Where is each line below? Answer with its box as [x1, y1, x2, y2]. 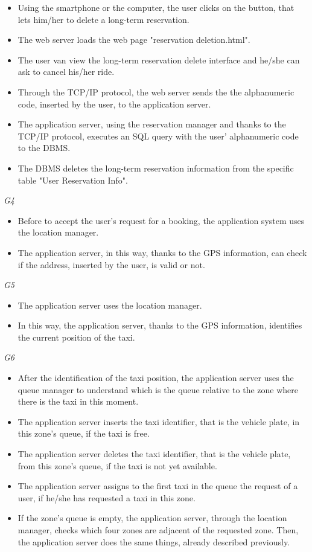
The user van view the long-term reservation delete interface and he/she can [18, 53, 300, 66]
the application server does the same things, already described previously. [18, 535, 290, 548]
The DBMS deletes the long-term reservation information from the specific [18, 161, 294, 174]
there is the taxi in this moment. [18, 395, 139, 408]
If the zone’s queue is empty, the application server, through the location [18, 512, 287, 524]
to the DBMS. [18, 141, 71, 154]
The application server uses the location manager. [18, 298, 202, 311]
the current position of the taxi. [18, 330, 135, 343]
